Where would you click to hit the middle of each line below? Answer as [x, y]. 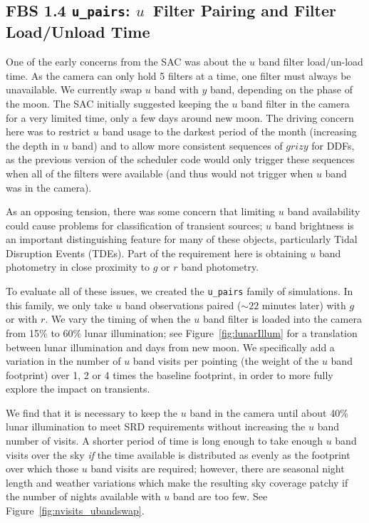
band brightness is [314, 225]
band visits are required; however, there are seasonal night [218, 468]
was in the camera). [49, 187]
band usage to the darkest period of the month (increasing [229, 131]
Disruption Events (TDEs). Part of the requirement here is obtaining [156, 253]
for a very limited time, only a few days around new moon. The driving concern [180, 117]
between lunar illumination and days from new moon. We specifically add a [170, 347]
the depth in [33, 145]
